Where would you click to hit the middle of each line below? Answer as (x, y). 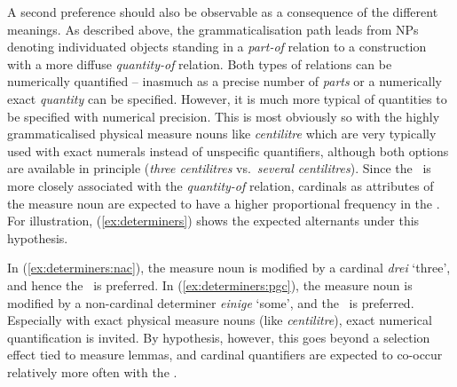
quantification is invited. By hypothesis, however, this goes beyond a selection (219, 337)
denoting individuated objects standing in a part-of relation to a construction (217, 47)
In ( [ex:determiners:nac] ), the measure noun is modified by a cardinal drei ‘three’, (229, 268)
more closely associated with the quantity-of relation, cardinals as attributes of (221, 185)
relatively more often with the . (92, 371)
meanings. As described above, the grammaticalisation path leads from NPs (213, 29)
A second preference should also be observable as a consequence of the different (223, 12)
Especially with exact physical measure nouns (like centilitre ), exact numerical (220, 320)
